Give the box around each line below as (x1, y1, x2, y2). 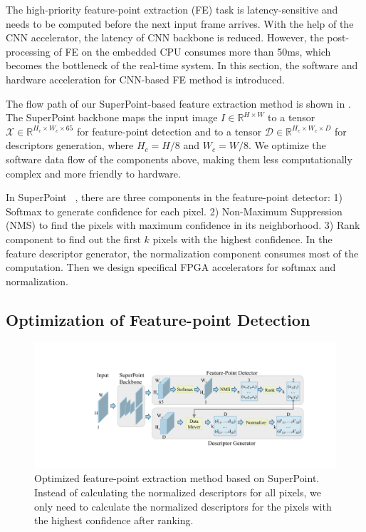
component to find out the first (6, 231, 141, 246)
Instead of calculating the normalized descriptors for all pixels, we (34, 485, 321, 500)
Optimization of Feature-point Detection (6, 308, 310, 330)
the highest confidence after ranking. (34, 513, 194, 528)
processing (6, 44, 51, 58)
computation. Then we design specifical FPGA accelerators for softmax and (6, 260, 336, 275)
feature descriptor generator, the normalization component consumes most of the (6, 245, 359, 260)
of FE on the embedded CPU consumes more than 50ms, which (53, 44, 331, 58)
